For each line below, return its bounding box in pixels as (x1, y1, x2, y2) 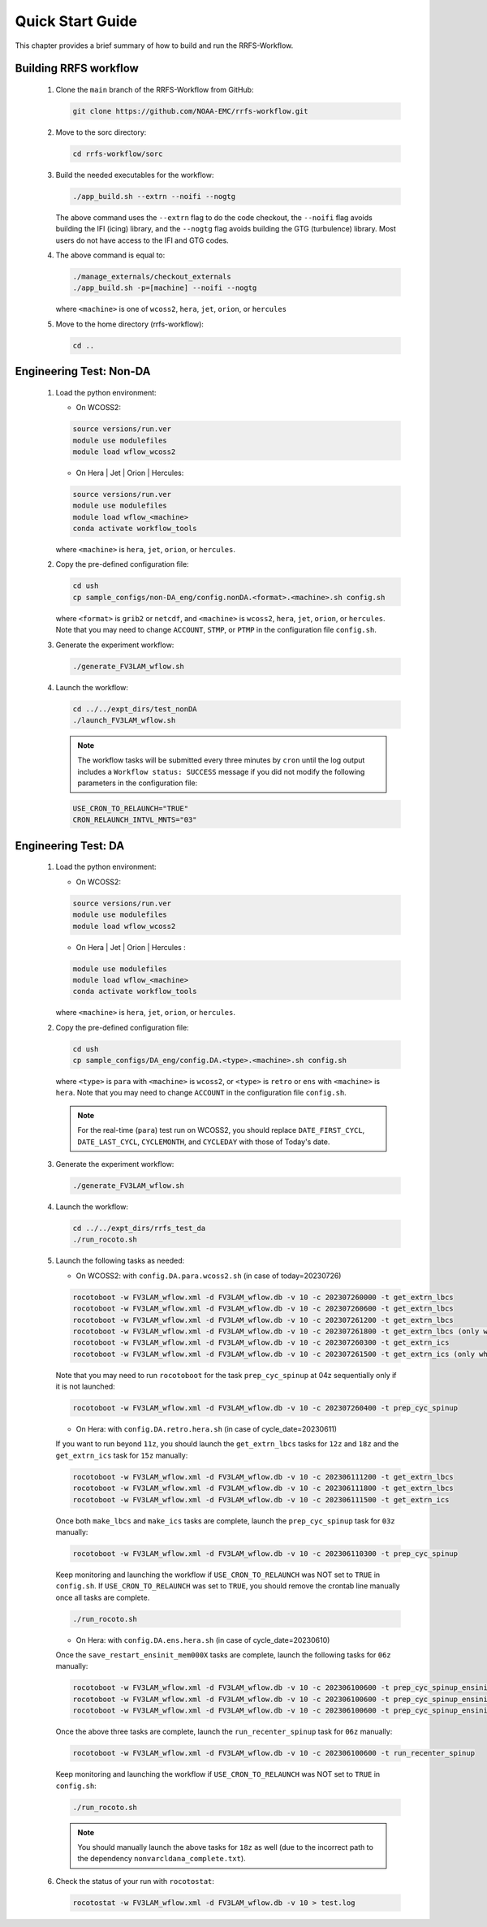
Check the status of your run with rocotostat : (55, 1876, 215, 1886)
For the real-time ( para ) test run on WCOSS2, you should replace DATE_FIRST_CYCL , (77, 1126, 365, 1135)
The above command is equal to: (55, 250, 166, 260)
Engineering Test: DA (15, 839, 125, 853)
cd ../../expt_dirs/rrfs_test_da (72, 1224, 206, 1233)
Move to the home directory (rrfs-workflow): (55, 319, 205, 329)
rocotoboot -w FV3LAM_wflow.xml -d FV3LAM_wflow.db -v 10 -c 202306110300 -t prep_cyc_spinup (72, 1549, 459, 1558)
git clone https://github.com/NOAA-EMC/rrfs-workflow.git (72, 106, 308, 115)
